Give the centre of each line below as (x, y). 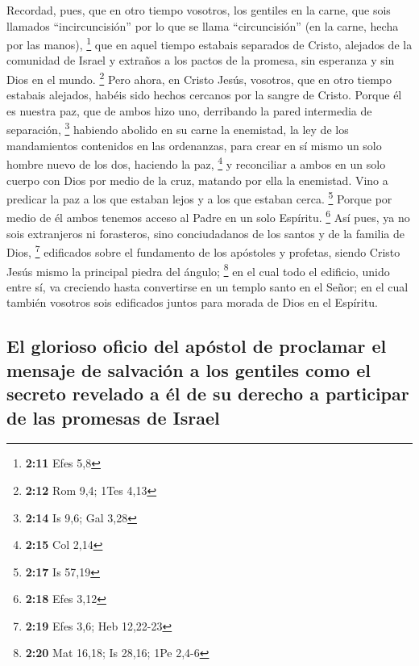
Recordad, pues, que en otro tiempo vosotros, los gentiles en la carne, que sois (199, 10)
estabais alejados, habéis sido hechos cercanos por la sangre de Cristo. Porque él (204, 95)
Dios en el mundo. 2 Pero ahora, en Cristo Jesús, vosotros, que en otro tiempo (199, 78)
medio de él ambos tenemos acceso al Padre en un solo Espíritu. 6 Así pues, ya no (208, 216)
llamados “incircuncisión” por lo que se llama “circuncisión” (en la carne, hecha (203, 25)
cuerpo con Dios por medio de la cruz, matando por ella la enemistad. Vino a (197, 180)
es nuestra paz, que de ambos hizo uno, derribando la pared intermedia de (189, 110)
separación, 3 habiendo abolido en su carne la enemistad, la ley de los (178, 128)
